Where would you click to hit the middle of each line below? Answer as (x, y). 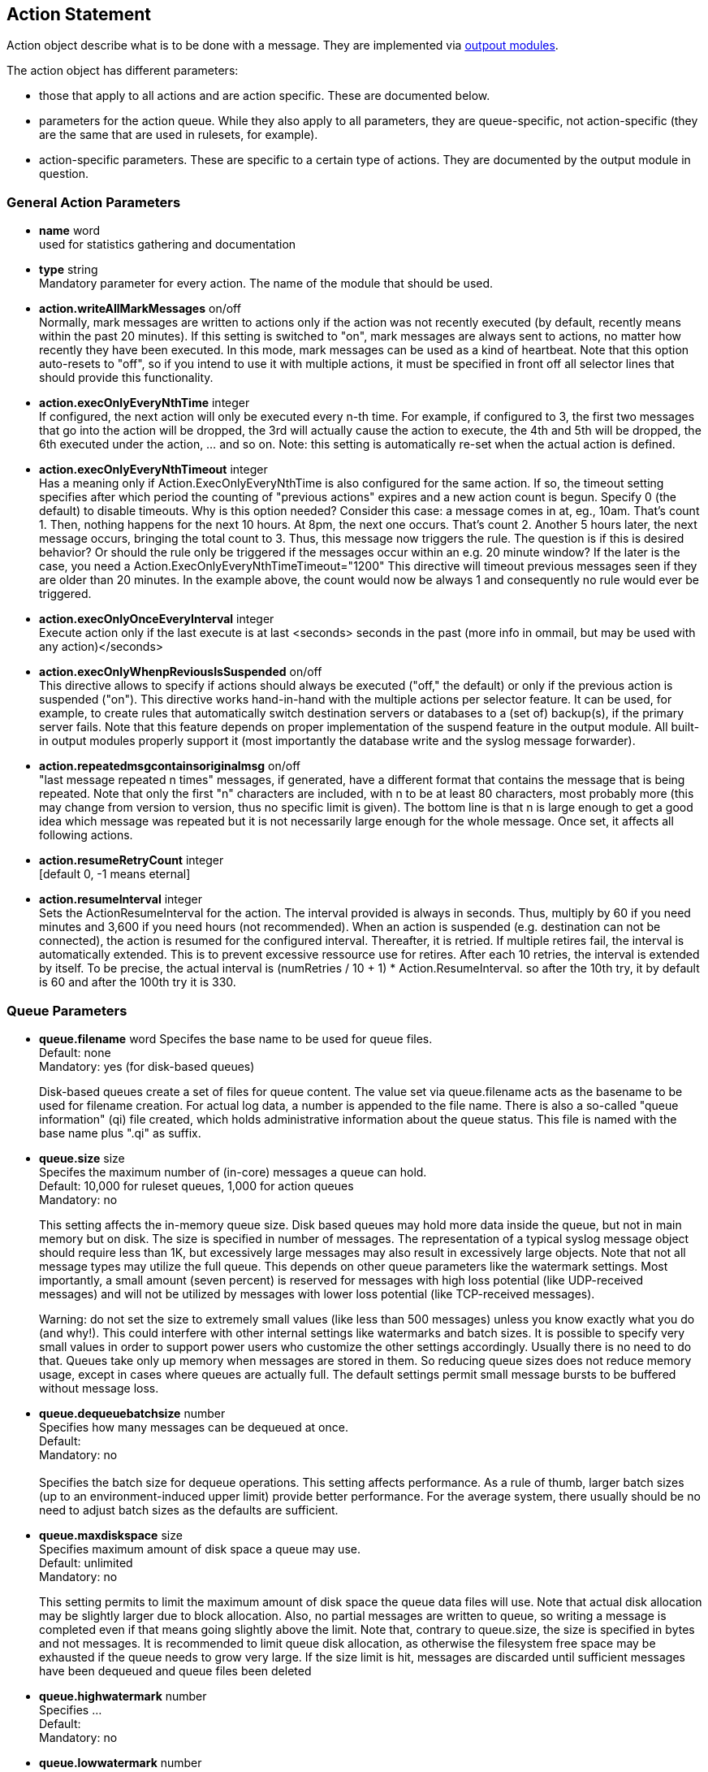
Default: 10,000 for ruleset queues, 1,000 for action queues (196, 1185)
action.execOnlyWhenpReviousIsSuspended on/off (181, 672)
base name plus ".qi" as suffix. (120, 1133)
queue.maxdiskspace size (111, 1535)
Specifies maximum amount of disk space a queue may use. (200, 1549)
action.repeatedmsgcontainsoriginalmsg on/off (170, 766)
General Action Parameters (94, 202)
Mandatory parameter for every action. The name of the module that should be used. (266, 284)
